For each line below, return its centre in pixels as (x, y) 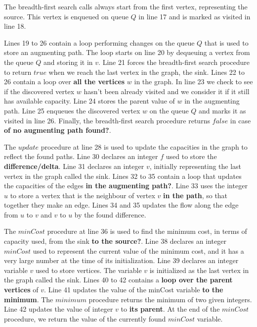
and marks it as (222, 110)
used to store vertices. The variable (89, 270)
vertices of (21, 290)
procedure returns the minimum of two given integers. (170, 299)
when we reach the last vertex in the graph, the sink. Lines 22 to (147, 72)
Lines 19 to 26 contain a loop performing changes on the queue (99, 42)
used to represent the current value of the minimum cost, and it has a (138, 250)
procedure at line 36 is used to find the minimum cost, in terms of (147, 231)
